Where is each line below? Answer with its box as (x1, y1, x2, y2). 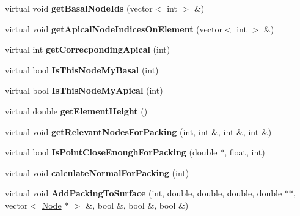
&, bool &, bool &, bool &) (86, 198, 189, 211)
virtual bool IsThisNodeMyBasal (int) (5, 63, 159, 76)
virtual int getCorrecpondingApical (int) (5, 43, 170, 56)
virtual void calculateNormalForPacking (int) (5, 166, 189, 179)
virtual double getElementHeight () (5, 104, 148, 117)
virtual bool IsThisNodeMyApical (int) (5, 84, 163, 97)
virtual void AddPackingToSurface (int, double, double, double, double (5, 187, 282, 199)
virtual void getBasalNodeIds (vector (5, 2, 153, 14)
